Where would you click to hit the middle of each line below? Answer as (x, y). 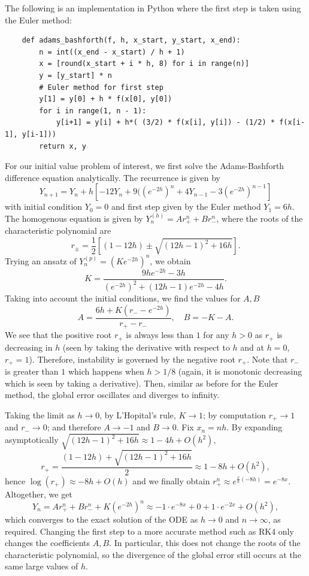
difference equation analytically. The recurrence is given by (113, 177)
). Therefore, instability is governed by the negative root (132, 359)
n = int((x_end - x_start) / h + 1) (112, 52)
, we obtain (170, 260)
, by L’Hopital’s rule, (138, 414)
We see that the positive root (58, 335)
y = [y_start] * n (75, 75)
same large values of (42, 566)
